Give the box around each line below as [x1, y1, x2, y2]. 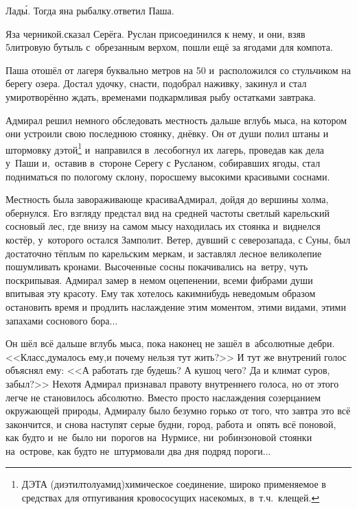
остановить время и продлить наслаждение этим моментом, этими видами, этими [5, 299, 346, 313]
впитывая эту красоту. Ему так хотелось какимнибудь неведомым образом [5, 286, 316, 300]
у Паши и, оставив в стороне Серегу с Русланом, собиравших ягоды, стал [5, 156, 321, 169]
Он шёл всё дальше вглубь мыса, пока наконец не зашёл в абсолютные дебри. [5, 336, 335, 351]
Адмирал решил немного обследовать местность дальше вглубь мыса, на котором [5, 113, 347, 127]
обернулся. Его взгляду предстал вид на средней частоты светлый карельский [5, 205, 330, 220]
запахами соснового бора [5, 313, 110, 327]
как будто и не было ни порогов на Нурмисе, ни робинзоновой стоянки [5, 430, 312, 445]
